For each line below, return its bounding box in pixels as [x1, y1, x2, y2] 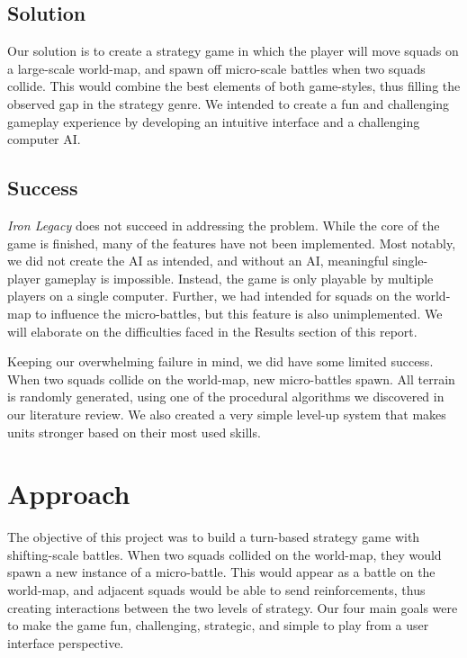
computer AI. [7, 130, 81, 149]
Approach [7, 475, 130, 512]
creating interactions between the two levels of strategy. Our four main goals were [7, 598, 458, 617]
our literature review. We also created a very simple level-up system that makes [7, 404, 446, 423]
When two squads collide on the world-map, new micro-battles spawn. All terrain [7, 369, 455, 388]
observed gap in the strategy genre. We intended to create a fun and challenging [7, 94, 450, 113]
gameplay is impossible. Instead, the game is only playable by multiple [44, 268, 434, 287]
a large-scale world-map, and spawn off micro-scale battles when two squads [7, 59, 426, 77]
